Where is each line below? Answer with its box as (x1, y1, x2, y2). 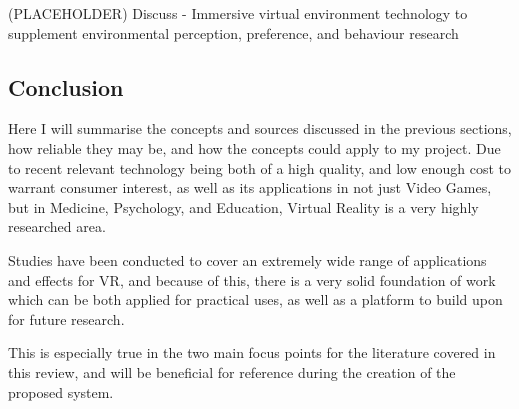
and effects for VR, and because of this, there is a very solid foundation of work (8, 269, 496, 290)
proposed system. (8, 381, 114, 402)
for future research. (8, 308, 125, 329)
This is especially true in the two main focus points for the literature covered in (8, 342, 496, 363)
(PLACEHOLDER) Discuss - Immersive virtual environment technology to (8, 3, 468, 23)
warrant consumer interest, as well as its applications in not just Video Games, (8, 177, 492, 198)
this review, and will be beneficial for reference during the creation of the (8, 361, 456, 382)
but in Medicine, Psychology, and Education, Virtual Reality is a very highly (8, 196, 479, 217)
